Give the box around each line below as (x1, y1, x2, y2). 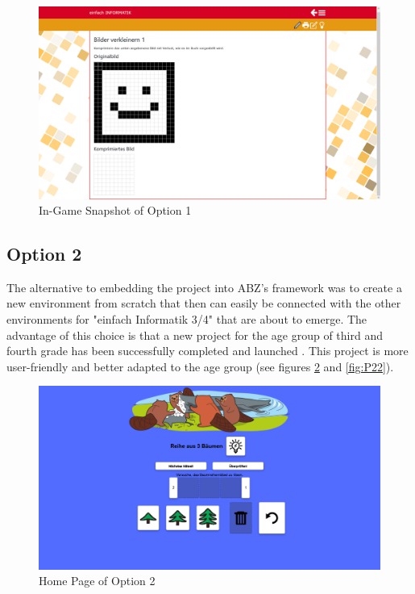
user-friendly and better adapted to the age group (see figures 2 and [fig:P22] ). (6, 358, 394, 374)
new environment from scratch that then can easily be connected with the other (6, 295, 401, 312)
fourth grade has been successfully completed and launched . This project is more (6, 342, 409, 359)
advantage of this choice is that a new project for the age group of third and (6, 326, 383, 343)
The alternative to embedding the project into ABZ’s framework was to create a (6, 278, 402, 295)
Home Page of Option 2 (39, 572, 156, 589)
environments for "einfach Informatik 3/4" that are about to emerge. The (6, 311, 367, 328)
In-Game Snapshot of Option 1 (39, 202, 192, 219)
